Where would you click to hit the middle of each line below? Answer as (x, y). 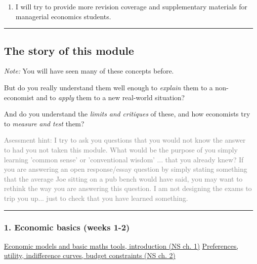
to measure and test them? (44, 123)
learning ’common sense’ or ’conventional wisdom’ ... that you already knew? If (124, 159)
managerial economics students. (63, 16)
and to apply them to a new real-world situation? (110, 97)
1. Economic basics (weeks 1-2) (67, 227)
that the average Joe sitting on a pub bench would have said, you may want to (123, 178)
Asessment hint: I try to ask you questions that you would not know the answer (125, 140)
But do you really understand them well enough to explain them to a (108, 87)
